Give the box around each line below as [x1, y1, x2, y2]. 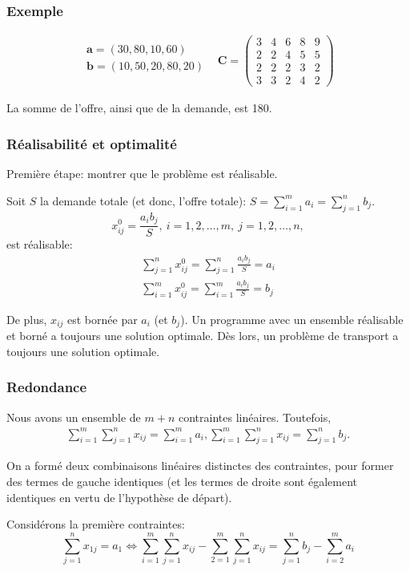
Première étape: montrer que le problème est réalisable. [6, 165, 278, 182]
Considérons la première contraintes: [6, 516, 185, 533]
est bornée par [67, 310, 138, 327]
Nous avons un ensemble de [6, 408, 141, 425]
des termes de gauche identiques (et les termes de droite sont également [6, 473, 357, 490]
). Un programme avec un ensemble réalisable [180, 310, 404, 327]
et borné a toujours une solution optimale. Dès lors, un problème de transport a [6, 327, 399, 344]
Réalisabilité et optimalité [6, 133, 177, 153]
